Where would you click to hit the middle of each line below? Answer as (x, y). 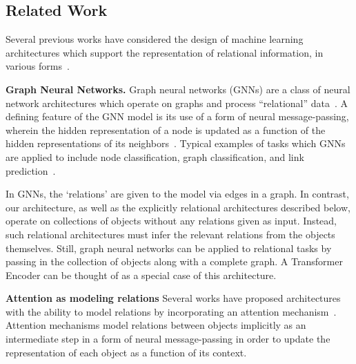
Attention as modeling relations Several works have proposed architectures (173, 298)
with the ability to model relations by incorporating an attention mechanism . (171, 311)
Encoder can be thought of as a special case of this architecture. (141, 275)
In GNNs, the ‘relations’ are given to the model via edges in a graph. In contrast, (177, 194)
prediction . (31, 170)
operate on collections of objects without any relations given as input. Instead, (171, 221)
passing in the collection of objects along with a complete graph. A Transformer (174, 261)
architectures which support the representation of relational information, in (165, 52)
